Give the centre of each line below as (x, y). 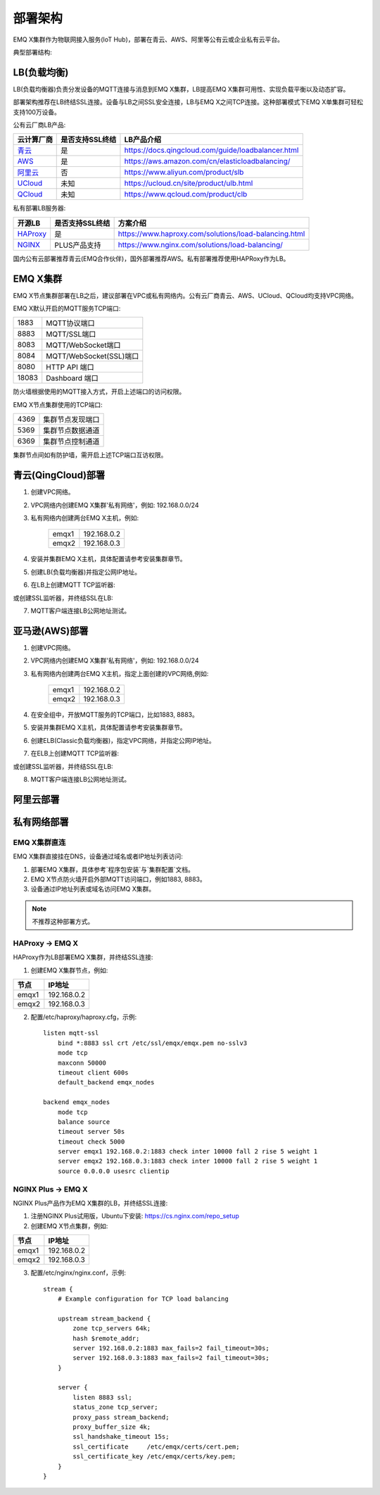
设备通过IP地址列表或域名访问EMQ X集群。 (93, 889)
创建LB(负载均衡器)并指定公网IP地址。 (85, 572)
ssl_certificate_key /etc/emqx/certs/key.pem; (154, 1457)
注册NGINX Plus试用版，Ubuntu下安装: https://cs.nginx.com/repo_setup (135, 1216)
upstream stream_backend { (104, 1318)
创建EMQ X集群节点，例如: (69, 970)
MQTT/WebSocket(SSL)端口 (93, 356)
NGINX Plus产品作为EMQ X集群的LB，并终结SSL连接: (90, 1203)
